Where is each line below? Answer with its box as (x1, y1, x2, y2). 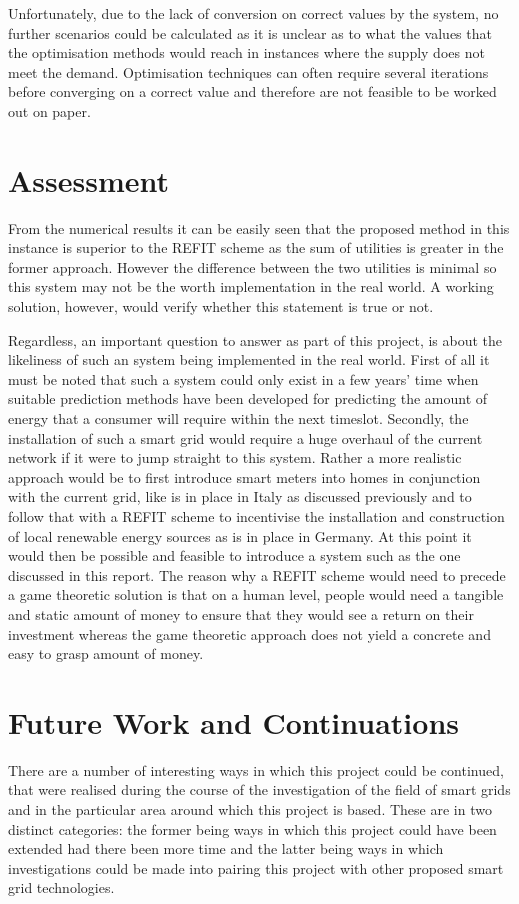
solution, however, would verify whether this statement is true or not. (8, 296, 434, 317)
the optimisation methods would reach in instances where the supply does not (8, 42, 485, 63)
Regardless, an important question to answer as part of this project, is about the (8, 329, 503, 350)
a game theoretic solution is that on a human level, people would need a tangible (8, 584, 504, 605)
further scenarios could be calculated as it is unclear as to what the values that (8, 22, 492, 43)
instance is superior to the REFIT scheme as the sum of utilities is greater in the (8, 237, 504, 258)
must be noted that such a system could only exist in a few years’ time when (8, 368, 479, 389)
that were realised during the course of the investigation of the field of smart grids (8, 779, 511, 800)
